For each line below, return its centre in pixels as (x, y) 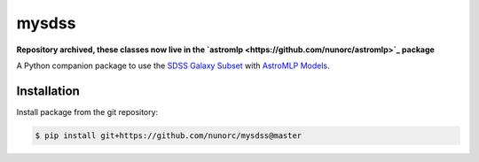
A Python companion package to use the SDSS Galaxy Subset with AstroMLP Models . (173, 66)
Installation (48, 91)
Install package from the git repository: (87, 112)
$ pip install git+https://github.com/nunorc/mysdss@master (169, 135)
